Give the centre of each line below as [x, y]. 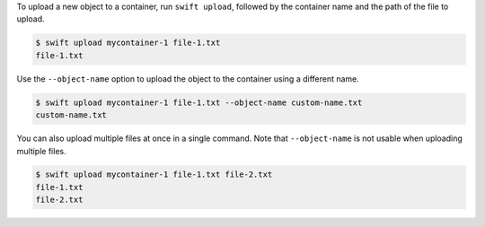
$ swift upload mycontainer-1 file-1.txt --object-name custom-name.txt [199, 102]
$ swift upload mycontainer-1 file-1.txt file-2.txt [154, 175]
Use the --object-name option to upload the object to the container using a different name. [188, 79]
